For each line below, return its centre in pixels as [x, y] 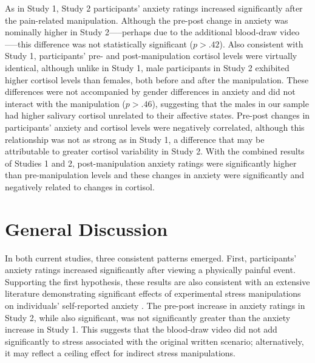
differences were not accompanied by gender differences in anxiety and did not [150, 92]
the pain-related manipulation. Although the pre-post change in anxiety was [147, 20]
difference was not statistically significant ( [113, 43]
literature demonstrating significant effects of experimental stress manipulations [153, 293]
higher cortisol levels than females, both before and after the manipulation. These [157, 79]
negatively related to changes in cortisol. [80, 186]
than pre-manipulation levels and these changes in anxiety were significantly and [155, 175]
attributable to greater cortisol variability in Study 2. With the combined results [155, 151]
